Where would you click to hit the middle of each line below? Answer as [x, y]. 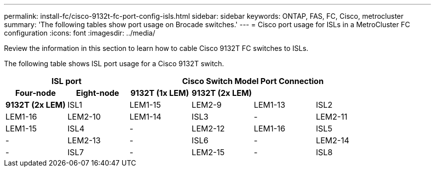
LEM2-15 [208, 152]
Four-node [36, 93]
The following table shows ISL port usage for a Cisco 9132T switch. [114, 64]
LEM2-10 [84, 117]
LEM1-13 [270, 105]
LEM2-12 [208, 128]
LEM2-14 [333, 140]
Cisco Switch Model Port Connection [253, 81]
